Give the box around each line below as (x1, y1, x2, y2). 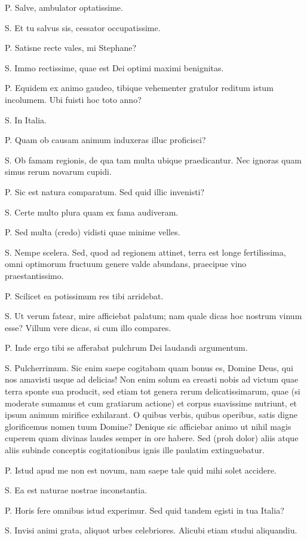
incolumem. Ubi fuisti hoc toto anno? (5, 93, 142, 105)
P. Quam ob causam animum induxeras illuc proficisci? (5, 134, 206, 146)
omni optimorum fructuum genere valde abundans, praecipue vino (5, 257, 247, 270)
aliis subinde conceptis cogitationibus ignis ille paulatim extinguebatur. (5, 444, 265, 456)
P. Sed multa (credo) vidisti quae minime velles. (5, 226, 180, 238)
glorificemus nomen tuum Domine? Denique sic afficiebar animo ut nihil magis (5, 420, 291, 432)
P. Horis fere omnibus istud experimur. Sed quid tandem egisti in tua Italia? (5, 503, 284, 516)
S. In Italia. (5, 113, 47, 126)
